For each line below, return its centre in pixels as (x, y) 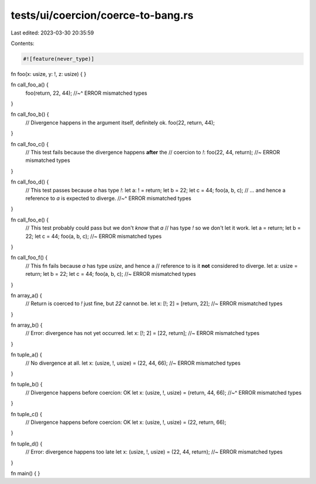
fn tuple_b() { (27, 384)
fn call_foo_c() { (30, 144)
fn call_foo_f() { (29, 258)
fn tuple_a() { (26, 355)
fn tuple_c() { (26, 414)
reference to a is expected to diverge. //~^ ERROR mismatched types (108, 198)
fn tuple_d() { (27, 444)
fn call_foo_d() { (30, 182)
